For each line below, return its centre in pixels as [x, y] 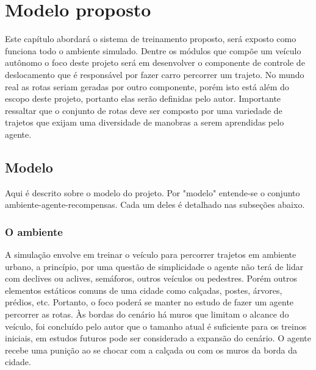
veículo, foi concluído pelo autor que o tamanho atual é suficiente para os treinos [156, 326]
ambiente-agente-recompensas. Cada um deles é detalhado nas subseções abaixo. [155, 205]
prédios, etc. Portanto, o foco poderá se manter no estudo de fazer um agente [149, 302]
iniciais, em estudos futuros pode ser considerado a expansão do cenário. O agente [158, 338]
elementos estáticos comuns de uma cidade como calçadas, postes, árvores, [144, 290]
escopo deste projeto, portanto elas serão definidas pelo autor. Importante [143, 98]
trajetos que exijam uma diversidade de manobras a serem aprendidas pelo [145, 122]
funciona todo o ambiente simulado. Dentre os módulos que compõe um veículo [153, 50]
